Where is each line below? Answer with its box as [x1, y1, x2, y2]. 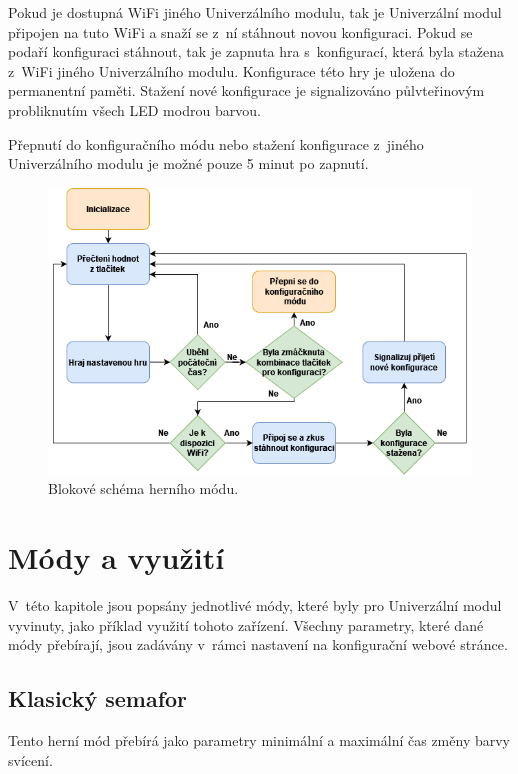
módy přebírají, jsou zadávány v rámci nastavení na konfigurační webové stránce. [8, 634, 508, 655]
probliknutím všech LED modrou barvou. [8, 99, 261, 120]
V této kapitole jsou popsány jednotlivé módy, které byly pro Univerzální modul [8, 595, 502, 616]
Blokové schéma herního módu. [48, 478, 239, 499]
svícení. [8, 749, 53, 770]
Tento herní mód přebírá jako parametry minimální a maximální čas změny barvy [8, 730, 510, 751]
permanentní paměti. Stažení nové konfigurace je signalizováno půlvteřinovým [8, 80, 485, 101]
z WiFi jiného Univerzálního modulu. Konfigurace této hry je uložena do [8, 60, 455, 81]
